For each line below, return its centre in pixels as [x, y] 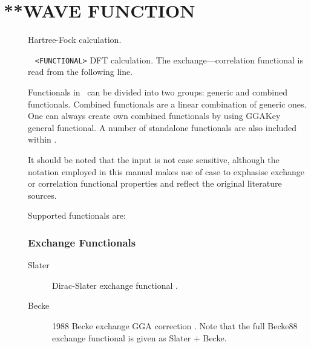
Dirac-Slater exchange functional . [115, 285]
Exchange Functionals [82, 242]
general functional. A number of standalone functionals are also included [162, 127]
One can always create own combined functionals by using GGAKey [154, 116]
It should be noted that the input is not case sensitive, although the [154, 159]
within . [42, 139]
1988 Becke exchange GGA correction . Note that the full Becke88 [175, 325]
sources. [42, 195]
